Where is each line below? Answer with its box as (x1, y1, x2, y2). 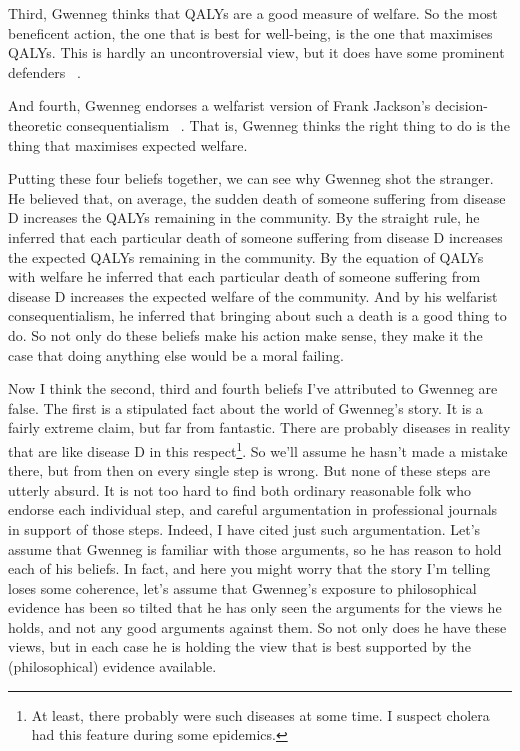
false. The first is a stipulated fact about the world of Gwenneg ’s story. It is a (8, 397, 483, 418)
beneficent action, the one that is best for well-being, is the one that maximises (8, 22, 493, 43)
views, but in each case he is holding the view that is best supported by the (8, 636, 471, 657)
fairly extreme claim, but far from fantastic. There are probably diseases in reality (8, 417, 511, 438)
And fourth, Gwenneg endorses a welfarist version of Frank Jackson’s (8, 95, 431, 116)
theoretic (8, 114, 62, 135)
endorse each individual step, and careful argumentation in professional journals (8, 499, 498, 520)
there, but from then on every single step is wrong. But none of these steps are (8, 460, 491, 481)
